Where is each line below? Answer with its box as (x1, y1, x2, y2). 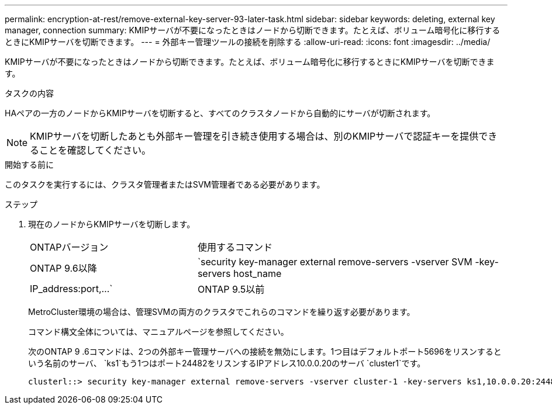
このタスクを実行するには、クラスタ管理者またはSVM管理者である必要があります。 (5, 179, 325, 189)
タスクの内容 (5, 88, 54, 98)
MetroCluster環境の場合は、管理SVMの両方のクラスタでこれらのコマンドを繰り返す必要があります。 (28, 307, 415, 317)
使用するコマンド (197, 241, 272, 253)
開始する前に (5, 160, 54, 169)
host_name (233, 268, 282, 279)
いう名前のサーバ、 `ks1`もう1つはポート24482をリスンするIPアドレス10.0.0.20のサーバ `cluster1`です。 (28, 358, 426, 368)
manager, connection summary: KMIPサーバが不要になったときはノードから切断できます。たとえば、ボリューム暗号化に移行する (5, 25, 501, 35)
